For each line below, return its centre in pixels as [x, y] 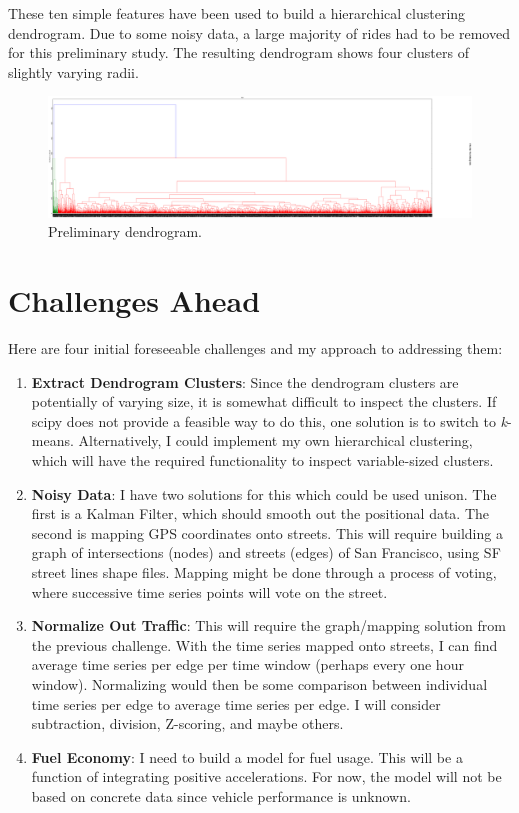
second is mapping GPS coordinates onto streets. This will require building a [267, 532]
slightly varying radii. [73, 71]
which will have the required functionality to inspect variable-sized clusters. [262, 459]
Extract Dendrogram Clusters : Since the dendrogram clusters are [245, 381]
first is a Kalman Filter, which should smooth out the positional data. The [260, 513]
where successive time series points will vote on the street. [209, 591]
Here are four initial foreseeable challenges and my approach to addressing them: [255, 348]
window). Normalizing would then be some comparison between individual [259, 683]
